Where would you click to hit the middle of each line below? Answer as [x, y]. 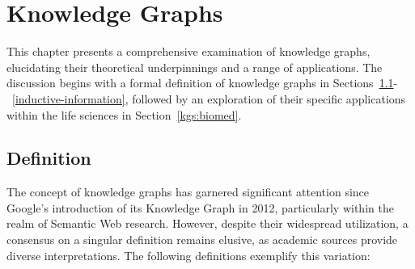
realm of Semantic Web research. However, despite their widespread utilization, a [207, 223]
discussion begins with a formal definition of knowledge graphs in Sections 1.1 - [202, 83]
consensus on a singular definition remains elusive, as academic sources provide [202, 240]
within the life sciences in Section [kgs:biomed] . [124, 114]
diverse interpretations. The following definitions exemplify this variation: [188, 255]
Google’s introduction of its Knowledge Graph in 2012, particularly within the [200, 207]
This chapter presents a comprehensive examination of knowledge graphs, [188, 51]
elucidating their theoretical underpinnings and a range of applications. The [195, 67]
